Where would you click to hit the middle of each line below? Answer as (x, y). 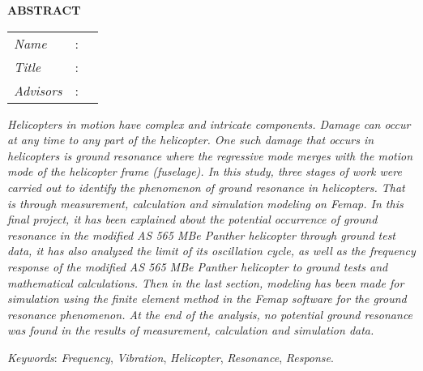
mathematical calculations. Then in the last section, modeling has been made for (206, 282)
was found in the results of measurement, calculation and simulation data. (191, 330)
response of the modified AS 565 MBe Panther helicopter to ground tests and (198, 266)
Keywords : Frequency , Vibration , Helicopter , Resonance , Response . (171, 357)
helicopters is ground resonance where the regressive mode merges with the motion (210, 155)
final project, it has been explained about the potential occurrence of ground (192, 219)
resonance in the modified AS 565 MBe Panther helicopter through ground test (202, 235)
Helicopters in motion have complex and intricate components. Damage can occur (209, 124)
